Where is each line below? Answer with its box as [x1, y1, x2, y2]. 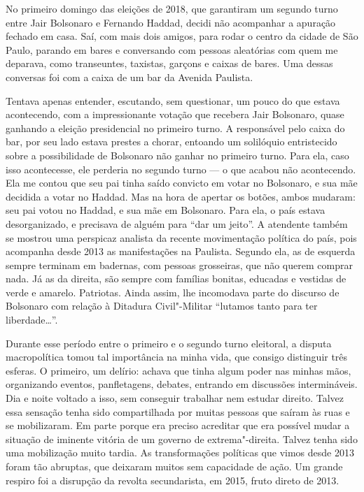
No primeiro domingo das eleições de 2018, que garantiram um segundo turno [6, 1, 338, 15]
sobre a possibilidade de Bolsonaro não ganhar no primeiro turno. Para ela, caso [6, 147, 349, 162]
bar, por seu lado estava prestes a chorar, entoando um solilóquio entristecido [6, 134, 337, 149]
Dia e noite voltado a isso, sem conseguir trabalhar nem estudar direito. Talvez [6, 391, 344, 405]
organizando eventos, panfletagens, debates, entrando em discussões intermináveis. [6, 377, 358, 391]
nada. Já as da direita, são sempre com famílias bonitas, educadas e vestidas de [6, 271, 346, 286]
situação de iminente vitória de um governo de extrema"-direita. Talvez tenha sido [6, 431, 358, 446]
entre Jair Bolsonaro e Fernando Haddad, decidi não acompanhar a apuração [6, 15, 336, 29]
